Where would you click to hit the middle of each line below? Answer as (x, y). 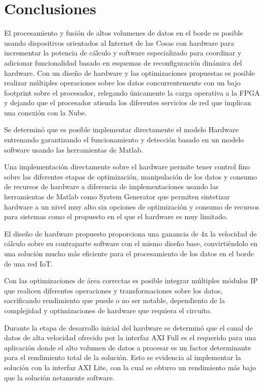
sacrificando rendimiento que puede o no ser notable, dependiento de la (115, 300)
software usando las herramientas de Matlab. (74, 149)
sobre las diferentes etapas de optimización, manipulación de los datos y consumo (130, 176)
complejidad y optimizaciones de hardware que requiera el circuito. (108, 310)
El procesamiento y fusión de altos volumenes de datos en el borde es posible (124, 33)
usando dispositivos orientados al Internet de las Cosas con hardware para (119, 42)
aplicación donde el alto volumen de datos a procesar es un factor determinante (128, 347)
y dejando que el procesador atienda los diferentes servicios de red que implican (128, 102)
